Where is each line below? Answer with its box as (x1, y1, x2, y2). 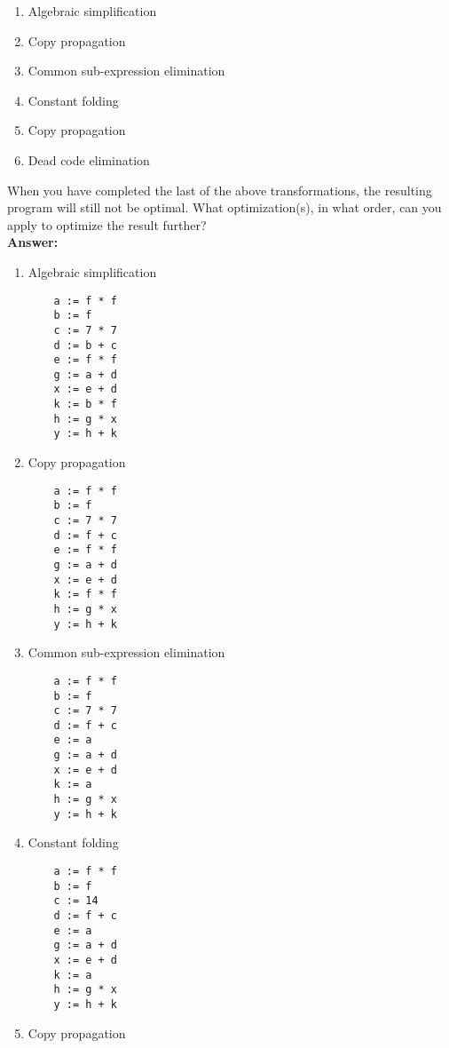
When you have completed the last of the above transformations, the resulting (7, 180, 432, 199)
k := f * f (53, 588, 118, 601)
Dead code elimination (28, 150, 150, 169)
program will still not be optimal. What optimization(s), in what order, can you (7, 198, 442, 217)
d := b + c (53, 338, 118, 352)
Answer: (7, 233, 59, 251)
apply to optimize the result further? (7, 215, 207, 234)
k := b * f (53, 398, 118, 411)
